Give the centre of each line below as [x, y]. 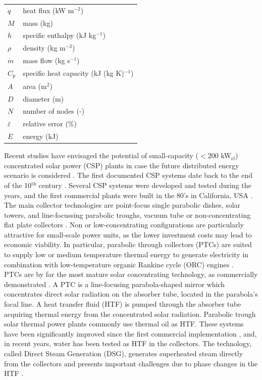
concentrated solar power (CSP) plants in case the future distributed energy [122, 165]
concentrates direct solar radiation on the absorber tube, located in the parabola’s [131, 294]
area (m [35, 86]
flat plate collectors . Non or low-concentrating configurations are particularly [124, 225]
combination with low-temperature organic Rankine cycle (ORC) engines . [119, 264]
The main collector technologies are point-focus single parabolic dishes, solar [122, 205]
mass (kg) [38, 22]
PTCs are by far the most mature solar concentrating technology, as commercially [131, 274]
